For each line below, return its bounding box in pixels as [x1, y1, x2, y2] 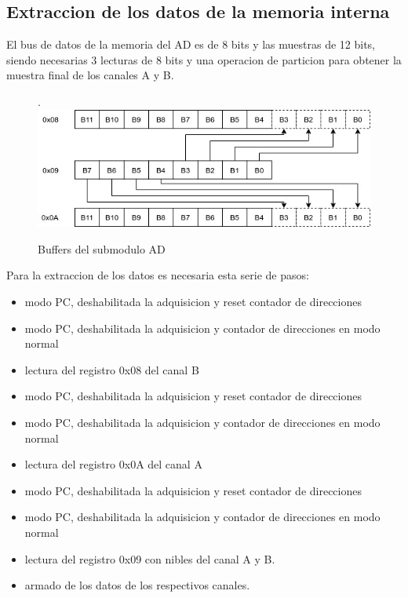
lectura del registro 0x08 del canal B [24, 361, 199, 377]
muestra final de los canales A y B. [6, 67, 174, 83]
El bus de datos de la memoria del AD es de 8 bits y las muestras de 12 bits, [6, 36, 376, 53]
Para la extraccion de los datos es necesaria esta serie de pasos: [6, 267, 309, 283]
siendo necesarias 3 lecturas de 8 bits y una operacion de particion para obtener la [6, 51, 402, 67]
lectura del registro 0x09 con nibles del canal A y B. [24, 550, 275, 567]
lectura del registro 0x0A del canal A [24, 456, 202, 472]
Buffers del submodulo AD [38, 240, 166, 257]
